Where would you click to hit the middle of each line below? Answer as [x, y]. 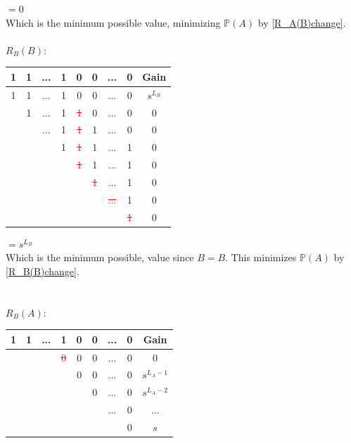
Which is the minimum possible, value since [100, 257]
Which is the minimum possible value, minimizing [113, 22]
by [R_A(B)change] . [302, 22]
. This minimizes [261, 257]
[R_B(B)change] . [43, 271]
